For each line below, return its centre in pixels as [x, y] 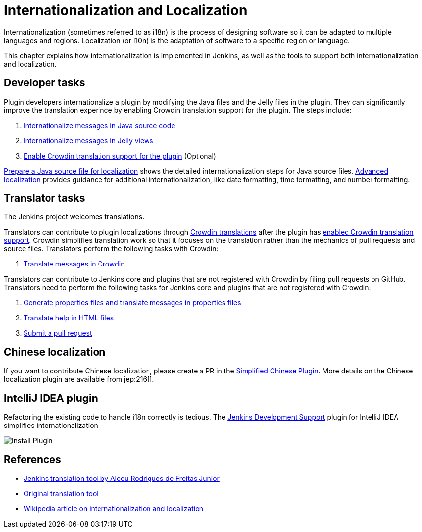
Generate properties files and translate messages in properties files [132, 303]
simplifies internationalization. [52, 426]
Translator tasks [45, 198]
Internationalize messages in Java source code [99, 125]
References [33, 459]
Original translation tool [61, 493]
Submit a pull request [58, 333]
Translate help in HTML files [69, 318]
